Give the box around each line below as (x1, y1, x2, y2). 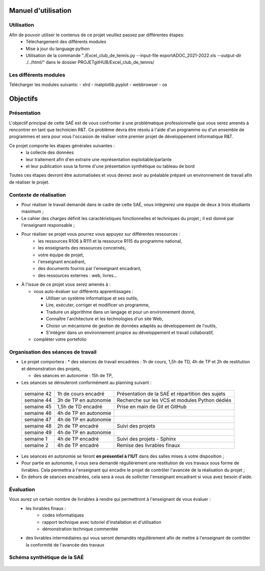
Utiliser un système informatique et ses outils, (46, 295, 138, 301)
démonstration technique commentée (42, 526, 118, 532)
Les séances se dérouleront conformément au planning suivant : (21, 380, 152, 385)
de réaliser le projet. (9, 179, 50, 185)
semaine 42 (24, 390, 52, 397)
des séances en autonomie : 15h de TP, (33, 373, 113, 379)
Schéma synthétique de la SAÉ (9, 554, 84, 561)
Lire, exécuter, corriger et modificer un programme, (46, 302, 150, 308)
